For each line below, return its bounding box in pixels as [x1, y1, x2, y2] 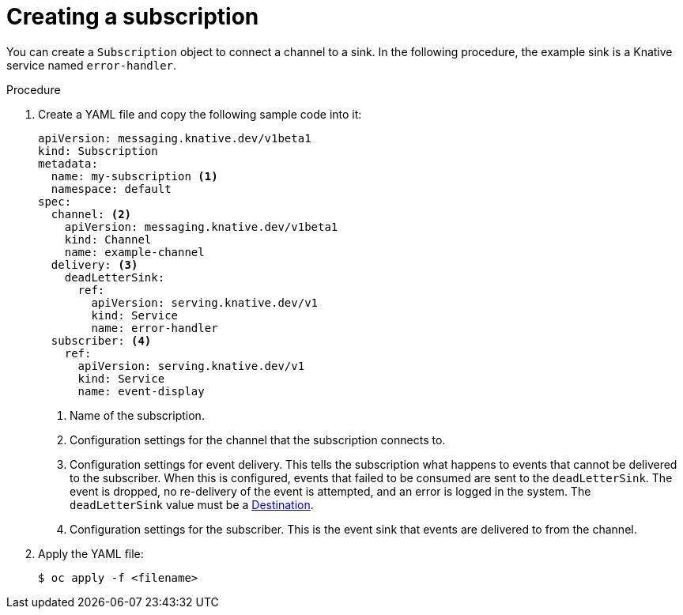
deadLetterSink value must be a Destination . [70, 497, 314, 511]
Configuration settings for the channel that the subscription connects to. [70, 432, 446, 447]
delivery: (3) [51, 258, 138, 271]
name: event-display [77, 384, 205, 398]
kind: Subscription [38, 144, 158, 157]
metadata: [38, 157, 98, 170]
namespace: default [51, 182, 172, 195]
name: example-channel [64, 245, 205, 258]
